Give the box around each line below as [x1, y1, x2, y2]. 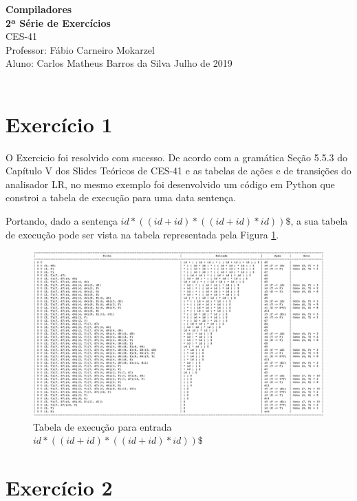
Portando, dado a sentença [6, 214, 118, 228]
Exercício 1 [6, 110, 113, 138]
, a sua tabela [290, 214, 348, 228]
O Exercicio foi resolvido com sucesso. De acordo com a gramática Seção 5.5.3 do [6, 150, 347, 164]
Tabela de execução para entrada [33, 419, 172, 433]
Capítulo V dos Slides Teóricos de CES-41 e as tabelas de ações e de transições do [6, 163, 351, 178]
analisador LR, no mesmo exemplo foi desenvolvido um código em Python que [6, 176, 335, 191]
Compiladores [6, 2, 72, 16]
